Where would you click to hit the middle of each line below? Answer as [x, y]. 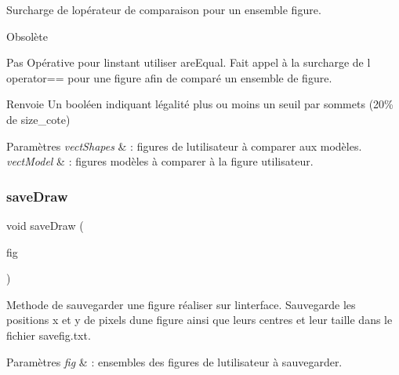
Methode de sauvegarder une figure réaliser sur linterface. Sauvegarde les [181, 304]
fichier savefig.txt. [49, 335]
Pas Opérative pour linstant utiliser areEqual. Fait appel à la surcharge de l [189, 62]
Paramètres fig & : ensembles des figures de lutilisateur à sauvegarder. [174, 361]
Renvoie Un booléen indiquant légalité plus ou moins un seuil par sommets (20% [200, 104]
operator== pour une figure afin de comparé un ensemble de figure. [169, 77]
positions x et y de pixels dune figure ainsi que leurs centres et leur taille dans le [199, 320]
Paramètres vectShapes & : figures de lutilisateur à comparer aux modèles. [184, 146]
